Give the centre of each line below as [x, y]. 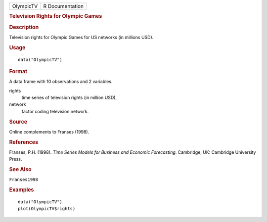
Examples [22, 190]
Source [18, 122]
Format [18, 71]
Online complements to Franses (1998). [49, 132]
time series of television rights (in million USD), [69, 98]
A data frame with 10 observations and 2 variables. [61, 82]
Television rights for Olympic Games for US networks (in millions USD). [81, 37]
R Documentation [64, 6]
